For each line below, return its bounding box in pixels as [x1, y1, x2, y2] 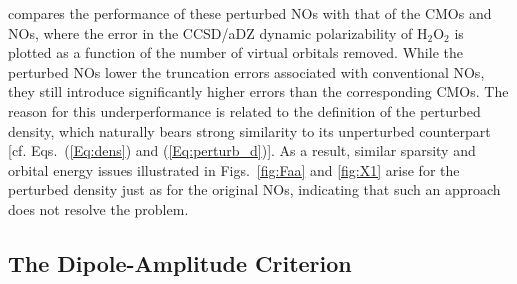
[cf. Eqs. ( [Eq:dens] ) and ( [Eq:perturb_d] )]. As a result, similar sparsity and [8, 140, 476, 161]
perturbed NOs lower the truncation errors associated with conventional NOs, [8, 61, 485, 82]
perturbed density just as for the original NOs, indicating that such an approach [8, 179, 501, 200]
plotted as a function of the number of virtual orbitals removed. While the [8, 42, 463, 63]
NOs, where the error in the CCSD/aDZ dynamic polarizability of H [8, 22, 428, 43]
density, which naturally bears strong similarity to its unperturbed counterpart [8, 120, 491, 141]
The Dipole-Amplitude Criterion [8, 247, 352, 278]
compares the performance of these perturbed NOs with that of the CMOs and [8, 3, 492, 23]
